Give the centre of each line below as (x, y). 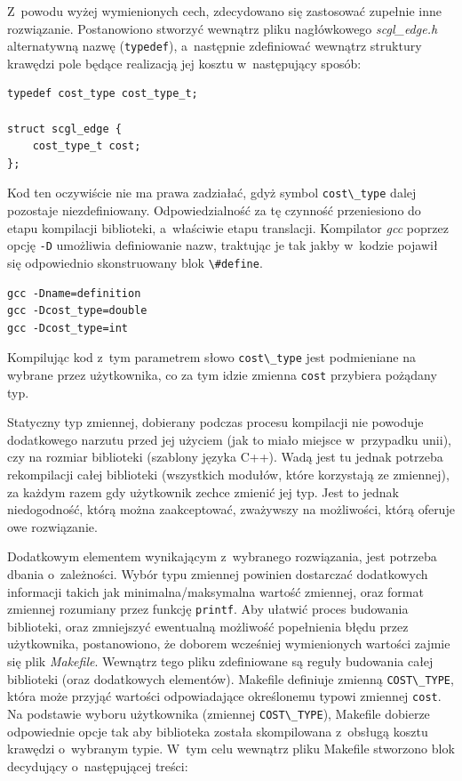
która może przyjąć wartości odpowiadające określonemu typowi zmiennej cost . (224, 696)
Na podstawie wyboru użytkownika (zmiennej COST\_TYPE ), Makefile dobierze (219, 713)
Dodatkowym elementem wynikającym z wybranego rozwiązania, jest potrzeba (222, 556)
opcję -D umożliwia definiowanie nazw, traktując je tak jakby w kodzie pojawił (223, 245)
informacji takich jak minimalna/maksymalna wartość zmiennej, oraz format (215, 591)
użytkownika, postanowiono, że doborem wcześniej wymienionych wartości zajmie (229, 644)
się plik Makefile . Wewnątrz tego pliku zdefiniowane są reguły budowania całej (220, 661)
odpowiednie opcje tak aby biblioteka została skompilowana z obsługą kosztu (218, 731)
